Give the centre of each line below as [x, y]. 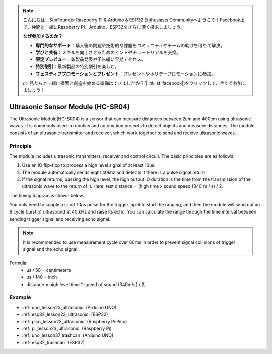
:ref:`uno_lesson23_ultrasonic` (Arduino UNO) [69, 307]
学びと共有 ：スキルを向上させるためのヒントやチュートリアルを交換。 [108, 52]
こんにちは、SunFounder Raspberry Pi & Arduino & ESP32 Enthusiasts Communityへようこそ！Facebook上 [134, 20]
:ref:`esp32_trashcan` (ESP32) [53, 342]
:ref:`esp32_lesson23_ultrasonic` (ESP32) [65, 314]
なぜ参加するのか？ [43, 36]
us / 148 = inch [42, 277]
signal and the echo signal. [51, 249]
